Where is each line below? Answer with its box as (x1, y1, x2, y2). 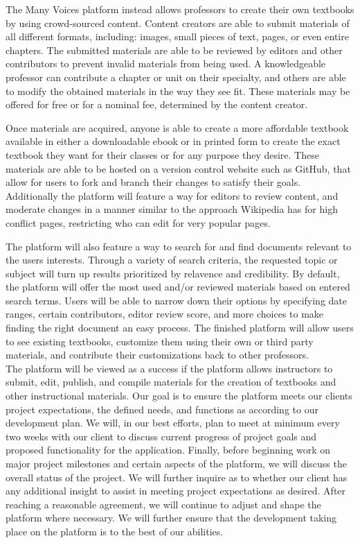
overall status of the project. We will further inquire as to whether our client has (6, 469, 348, 484)
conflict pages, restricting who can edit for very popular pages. (6, 215, 271, 230)
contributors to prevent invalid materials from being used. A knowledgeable (6, 56, 326, 71)
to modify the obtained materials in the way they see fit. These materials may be (6, 83, 350, 98)
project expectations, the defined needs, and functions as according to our (6, 402, 318, 416)
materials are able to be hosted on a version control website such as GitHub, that (6, 161, 351, 175)
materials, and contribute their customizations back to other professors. (6, 347, 309, 362)
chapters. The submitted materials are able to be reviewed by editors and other (6, 42, 343, 57)
